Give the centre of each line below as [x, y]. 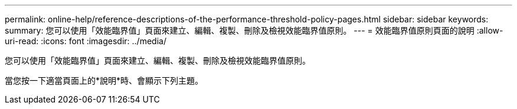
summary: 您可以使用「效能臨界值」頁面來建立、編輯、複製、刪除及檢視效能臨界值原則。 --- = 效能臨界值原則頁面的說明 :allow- [254, 30]
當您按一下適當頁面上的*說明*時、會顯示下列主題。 [104, 80]
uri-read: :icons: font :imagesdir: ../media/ [86, 41]
